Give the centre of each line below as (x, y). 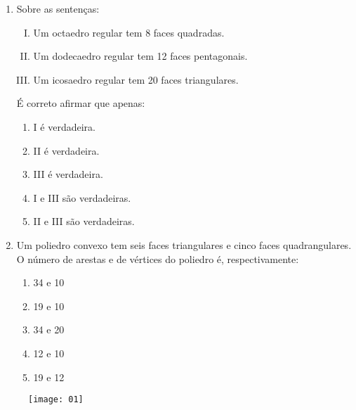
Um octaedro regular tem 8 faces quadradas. (129, 32)
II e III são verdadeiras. (84, 221)
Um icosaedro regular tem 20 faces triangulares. (136, 79)
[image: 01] (56, 400)
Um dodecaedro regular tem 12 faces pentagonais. (140, 56)
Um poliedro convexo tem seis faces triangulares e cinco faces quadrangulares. (184, 244)
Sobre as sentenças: (58, 8)
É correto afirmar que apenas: (81, 103)
